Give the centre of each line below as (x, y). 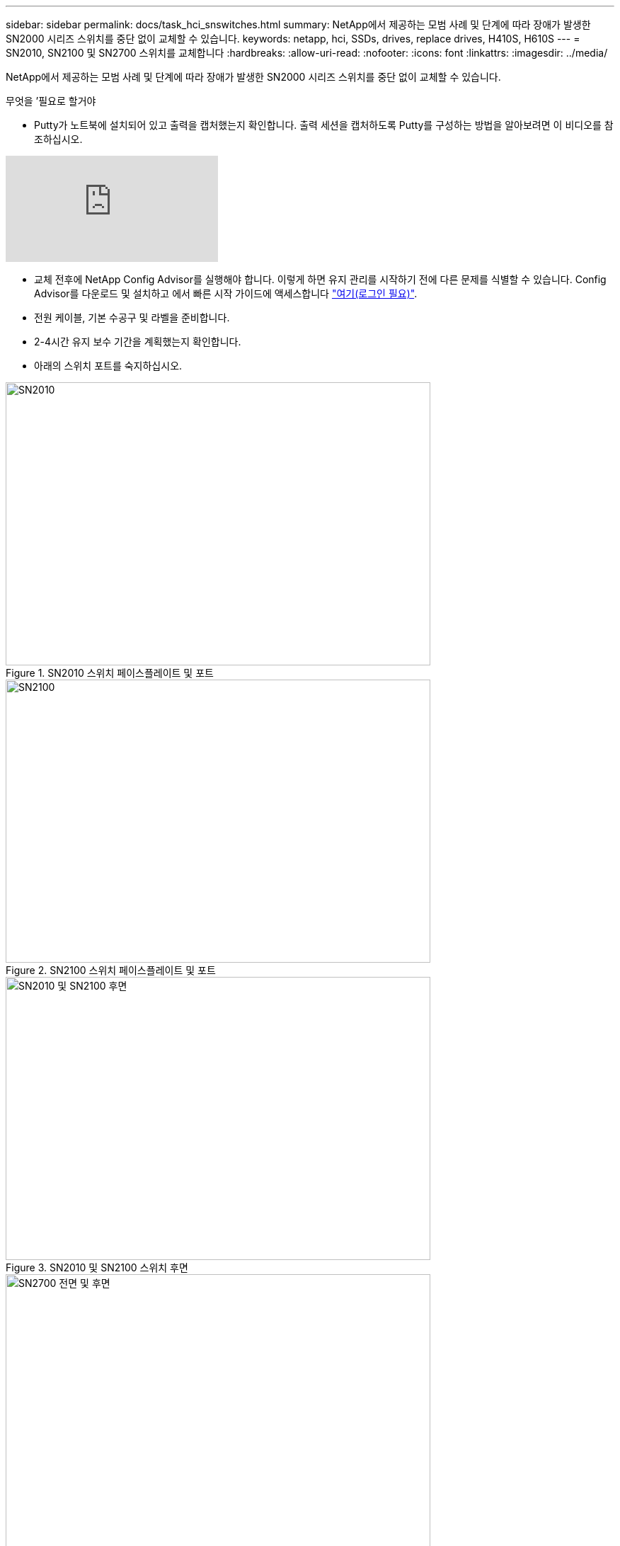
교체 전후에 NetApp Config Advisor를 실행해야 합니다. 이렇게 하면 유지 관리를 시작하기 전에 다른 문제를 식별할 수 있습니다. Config (320, 279)
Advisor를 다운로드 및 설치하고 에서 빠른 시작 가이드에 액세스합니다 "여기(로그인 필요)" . (226, 293)
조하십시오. (58, 139)
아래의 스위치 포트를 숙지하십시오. (108, 366)
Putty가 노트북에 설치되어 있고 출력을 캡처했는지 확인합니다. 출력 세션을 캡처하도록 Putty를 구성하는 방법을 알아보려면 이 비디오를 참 (324, 125)
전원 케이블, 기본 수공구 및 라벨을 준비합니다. (132, 317)
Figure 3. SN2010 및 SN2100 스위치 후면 (97, 1267)
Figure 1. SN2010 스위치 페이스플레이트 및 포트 (110, 673)
